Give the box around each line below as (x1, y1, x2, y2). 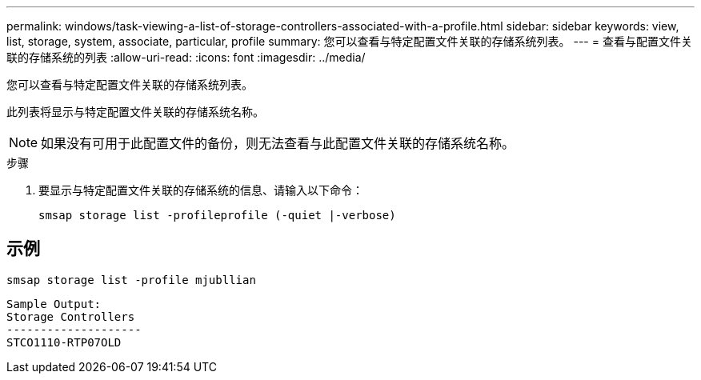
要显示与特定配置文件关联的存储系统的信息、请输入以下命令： (38, 183, 363, 197)
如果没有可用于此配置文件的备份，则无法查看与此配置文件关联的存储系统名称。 (41, 135, 515, 151)
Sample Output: (6, 297, 102, 310)
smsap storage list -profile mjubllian (6, 273, 256, 286)
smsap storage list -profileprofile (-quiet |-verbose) (38, 209, 396, 222)
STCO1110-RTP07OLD (6, 335, 122, 349)
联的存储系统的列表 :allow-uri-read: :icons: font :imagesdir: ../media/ (6, 50, 366, 64)
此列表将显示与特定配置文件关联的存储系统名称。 (6, 105, 264, 118)
